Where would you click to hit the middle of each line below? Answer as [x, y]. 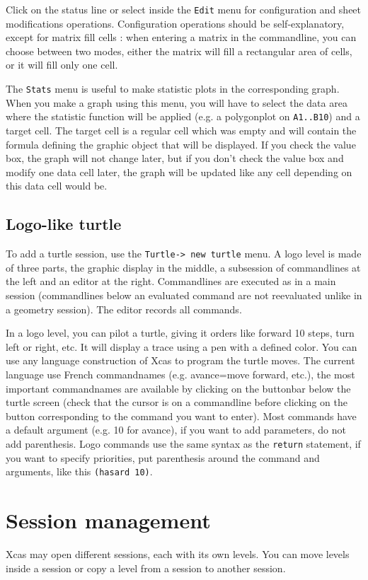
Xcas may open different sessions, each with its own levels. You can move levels [178, 553]
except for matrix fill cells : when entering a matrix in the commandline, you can [181, 37]
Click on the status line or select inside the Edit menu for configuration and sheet [184, 9]
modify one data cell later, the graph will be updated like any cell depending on [179, 172]
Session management [108, 520]
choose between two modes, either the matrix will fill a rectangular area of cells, [179, 51]
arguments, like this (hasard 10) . [79, 471]
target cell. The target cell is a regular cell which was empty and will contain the [181, 130]
